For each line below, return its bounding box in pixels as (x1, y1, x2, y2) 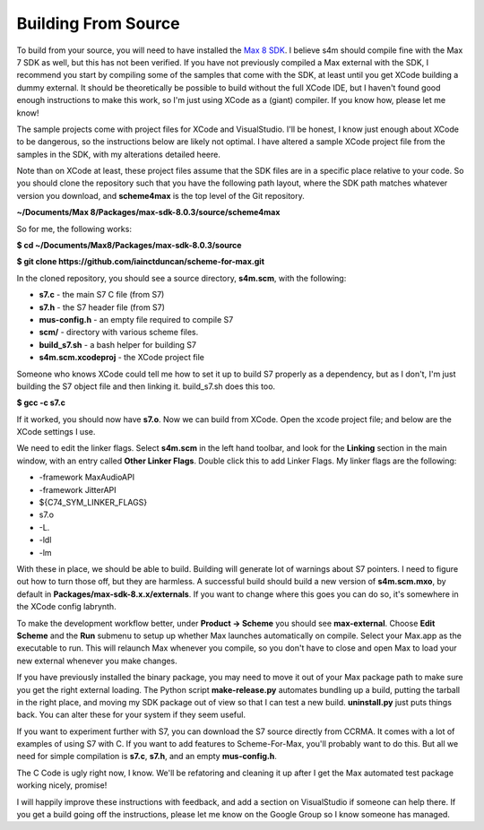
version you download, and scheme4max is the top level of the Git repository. (16, 190, 305, 201)
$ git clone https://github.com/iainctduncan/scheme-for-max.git (16, 256, 264, 267)
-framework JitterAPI (39, 484, 117, 495)
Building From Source (16, 13, 180, 33)
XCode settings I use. (16, 427, 96, 437)
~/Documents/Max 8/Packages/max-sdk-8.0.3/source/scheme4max (16, 207, 281, 218)
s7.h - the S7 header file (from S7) (39, 301, 166, 313)
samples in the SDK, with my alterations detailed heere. (16, 149, 221, 160)
